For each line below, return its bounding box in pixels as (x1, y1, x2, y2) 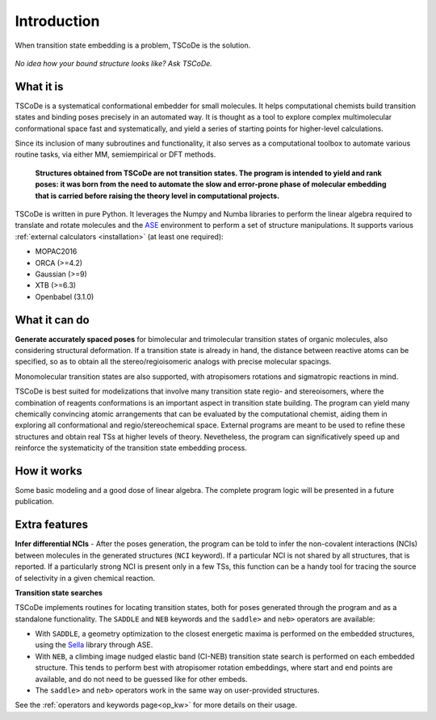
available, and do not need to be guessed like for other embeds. (35, 674, 248, 684)
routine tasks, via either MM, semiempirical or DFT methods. (15, 149, 216, 159)
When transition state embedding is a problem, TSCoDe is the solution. (15, 40, 251, 50)
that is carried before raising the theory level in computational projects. (35, 191, 280, 200)
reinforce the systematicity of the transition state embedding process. (15, 443, 248, 453)
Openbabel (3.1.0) (35, 292, 94, 301)
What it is (15, 79, 64, 93)
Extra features (15, 518, 89, 532)
